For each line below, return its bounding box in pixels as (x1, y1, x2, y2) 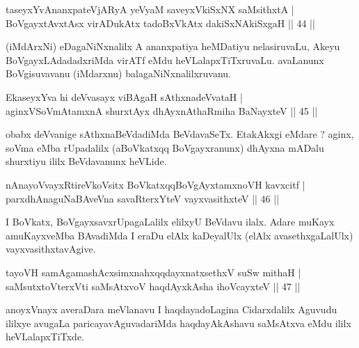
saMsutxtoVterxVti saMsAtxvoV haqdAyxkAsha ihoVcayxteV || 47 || (6, 278, 301, 293)
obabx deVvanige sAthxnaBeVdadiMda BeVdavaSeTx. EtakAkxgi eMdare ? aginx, (6, 127, 354, 141)
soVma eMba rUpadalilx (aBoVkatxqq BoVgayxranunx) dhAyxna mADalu (6, 140, 324, 155)
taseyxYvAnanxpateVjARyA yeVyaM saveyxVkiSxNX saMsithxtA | (6, 2, 294, 16)
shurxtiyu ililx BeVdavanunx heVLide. (6, 154, 167, 168)
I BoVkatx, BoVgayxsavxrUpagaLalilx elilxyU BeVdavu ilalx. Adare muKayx (6, 214, 335, 229)
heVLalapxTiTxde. (6, 329, 84, 344)
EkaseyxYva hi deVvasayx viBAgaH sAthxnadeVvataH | (6, 89, 243, 104)
